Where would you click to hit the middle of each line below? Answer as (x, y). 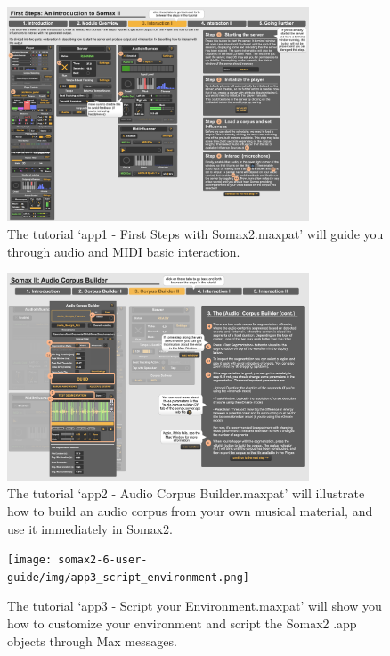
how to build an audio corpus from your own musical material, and (190, 510)
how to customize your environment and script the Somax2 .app (182, 623)
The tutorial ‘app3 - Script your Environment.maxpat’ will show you (195, 606)
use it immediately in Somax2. (90, 528)
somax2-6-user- (103, 560)
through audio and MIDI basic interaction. (124, 251)
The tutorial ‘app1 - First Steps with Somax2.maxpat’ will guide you (195, 234)
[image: (30, 560)
